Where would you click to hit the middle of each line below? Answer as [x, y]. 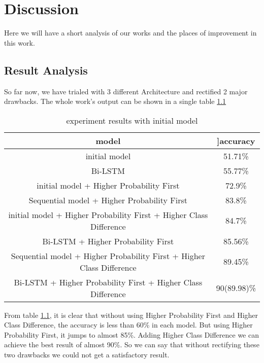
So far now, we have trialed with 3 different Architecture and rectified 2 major [126, 91]
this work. [20, 42]
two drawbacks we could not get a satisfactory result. [87, 355]
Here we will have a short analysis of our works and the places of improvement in [130, 33]
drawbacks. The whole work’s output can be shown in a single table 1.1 [115, 101]
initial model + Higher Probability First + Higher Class [108, 214]
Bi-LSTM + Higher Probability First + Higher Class [108, 282]
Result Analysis [46, 70]
